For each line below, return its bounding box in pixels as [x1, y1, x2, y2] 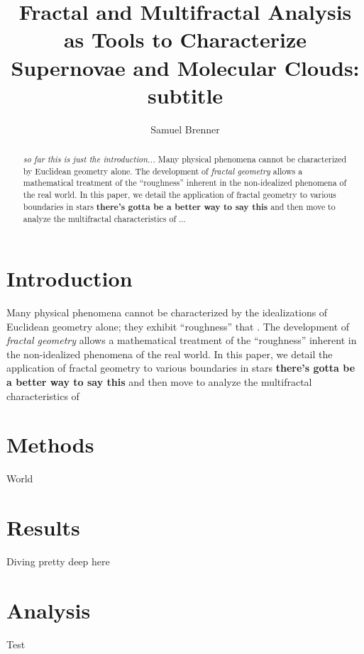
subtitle [147, 80, 224, 109]
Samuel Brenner [150, 121, 220, 136]
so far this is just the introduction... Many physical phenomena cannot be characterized [23, 153, 347, 165]
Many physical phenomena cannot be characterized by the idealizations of [6, 304, 328, 319]
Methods [6, 430, 94, 459]
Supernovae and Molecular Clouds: [11, 52, 360, 82]
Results [6, 513, 80, 542]
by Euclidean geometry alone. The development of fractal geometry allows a [23, 165, 303, 177]
